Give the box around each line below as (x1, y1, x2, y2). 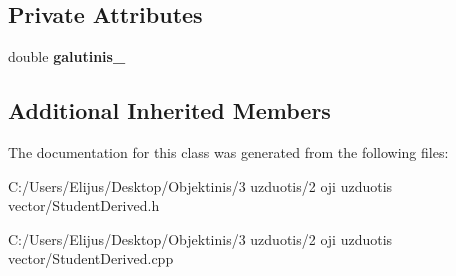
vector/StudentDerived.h (8, 195, 160, 216)
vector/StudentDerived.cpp (8, 248, 174, 269)
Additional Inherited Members (8, 95, 331, 126)
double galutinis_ (8, 46, 126, 67)
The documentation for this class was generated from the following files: (8, 142, 449, 162)
